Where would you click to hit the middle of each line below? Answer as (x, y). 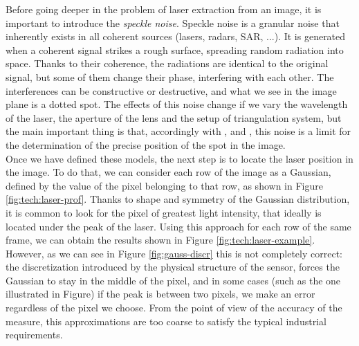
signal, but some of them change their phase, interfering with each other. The (170, 76)
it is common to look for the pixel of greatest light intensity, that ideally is (164, 212)
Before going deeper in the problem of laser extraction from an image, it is (164, 9)
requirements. (34, 335)
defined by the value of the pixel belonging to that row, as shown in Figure (164, 185)
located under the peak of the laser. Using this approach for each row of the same (178, 226)
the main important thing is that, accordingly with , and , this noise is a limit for (178, 131)
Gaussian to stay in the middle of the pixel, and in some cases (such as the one (173, 280)
